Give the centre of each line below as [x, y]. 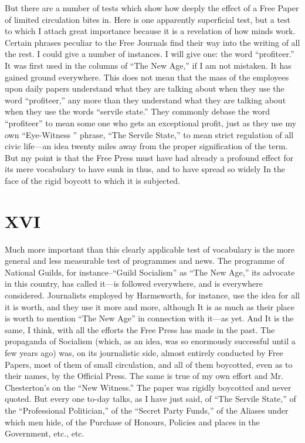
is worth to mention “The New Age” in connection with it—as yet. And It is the [149, 318]
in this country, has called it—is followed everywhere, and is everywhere [134, 283]
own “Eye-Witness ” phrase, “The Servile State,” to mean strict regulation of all [149, 134]
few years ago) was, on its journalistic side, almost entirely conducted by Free [144, 352]
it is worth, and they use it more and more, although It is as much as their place [150, 306]
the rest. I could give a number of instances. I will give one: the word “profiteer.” [150, 54]
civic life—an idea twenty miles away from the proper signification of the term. [146, 146]
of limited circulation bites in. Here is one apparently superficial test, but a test [148, 19]
